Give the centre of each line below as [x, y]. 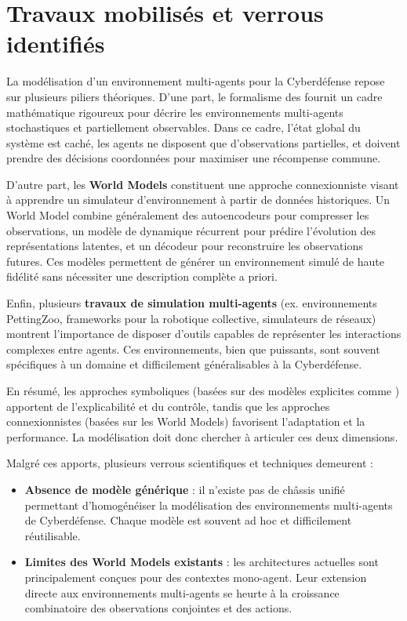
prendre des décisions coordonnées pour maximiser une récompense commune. [194, 158]
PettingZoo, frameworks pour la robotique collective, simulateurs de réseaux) [191, 318]
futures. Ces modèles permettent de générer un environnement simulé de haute [195, 261]
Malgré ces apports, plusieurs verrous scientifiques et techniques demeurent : [190, 463]
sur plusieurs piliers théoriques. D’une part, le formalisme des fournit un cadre [194, 96]
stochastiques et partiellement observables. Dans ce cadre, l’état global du [184, 127]
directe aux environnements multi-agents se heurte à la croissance [182, 592]
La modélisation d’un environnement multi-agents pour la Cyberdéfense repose [196, 81]
